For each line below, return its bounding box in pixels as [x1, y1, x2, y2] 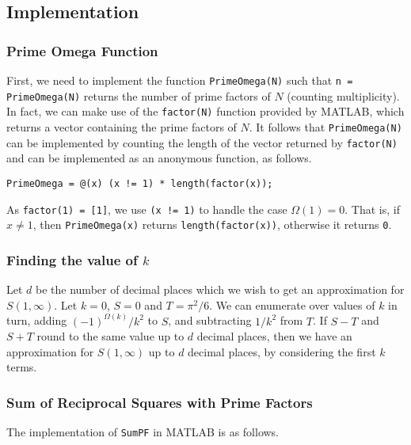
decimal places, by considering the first [188, 343, 376, 359]
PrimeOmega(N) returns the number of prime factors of [6, 87, 271, 104]
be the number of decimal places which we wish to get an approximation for [36, 281, 405, 298]
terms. [6, 359, 37, 375]
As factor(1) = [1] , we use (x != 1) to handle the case [6, 200, 287, 217]
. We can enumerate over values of [209, 296, 375, 313]
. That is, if [344, 200, 400, 217]
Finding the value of [6, 249, 138, 269]
